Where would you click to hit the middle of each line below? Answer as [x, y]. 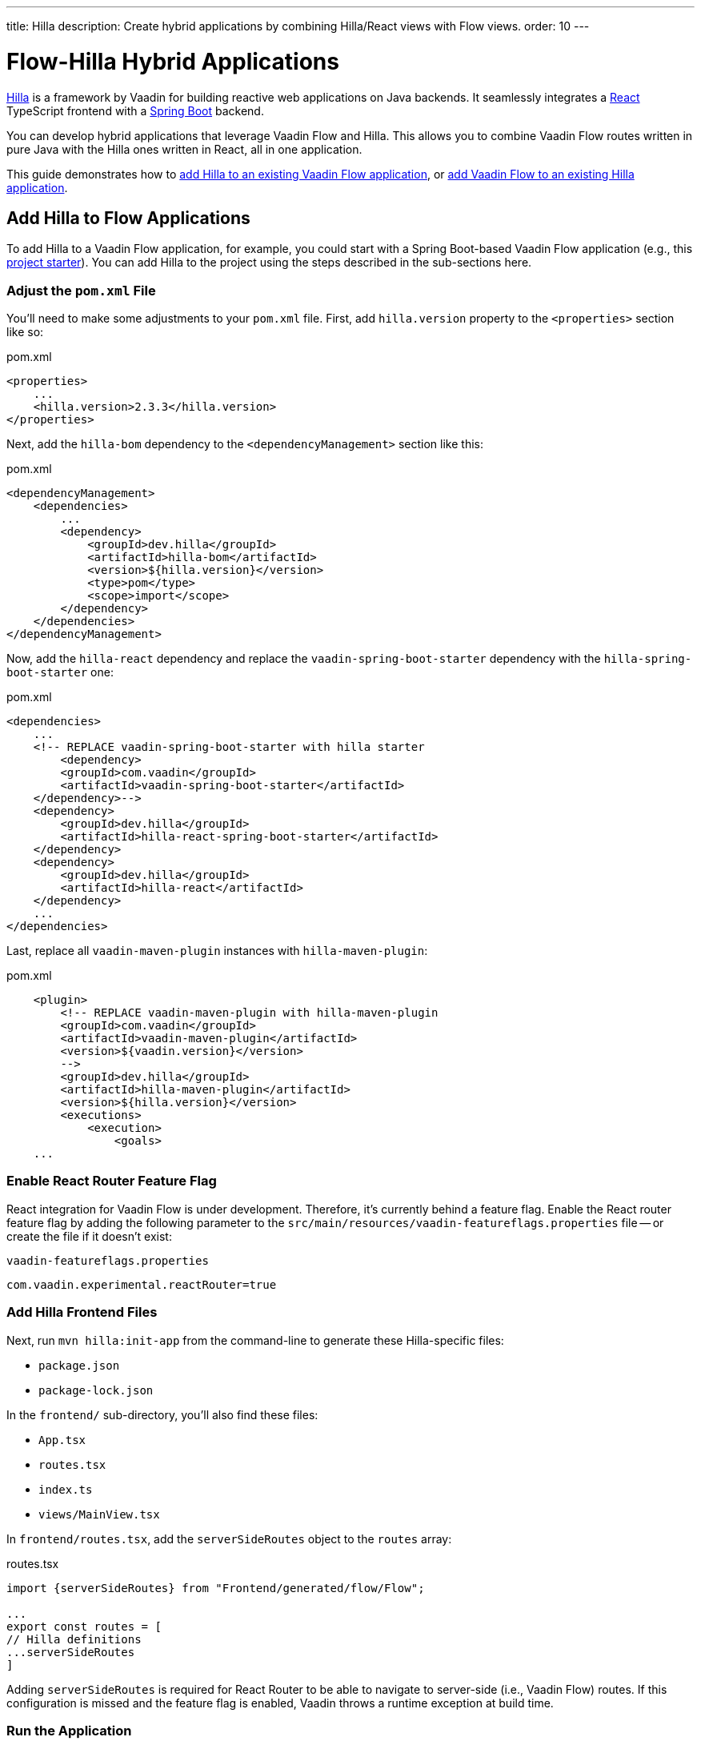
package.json [79, 1365]
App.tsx [62, 1440]
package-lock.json [96, 1390]
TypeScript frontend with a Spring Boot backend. [135, 110]
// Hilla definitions [74, 1639]
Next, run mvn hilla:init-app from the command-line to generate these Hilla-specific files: [255, 1340]
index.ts [66, 1489]
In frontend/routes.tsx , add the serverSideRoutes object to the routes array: [229, 1538]
